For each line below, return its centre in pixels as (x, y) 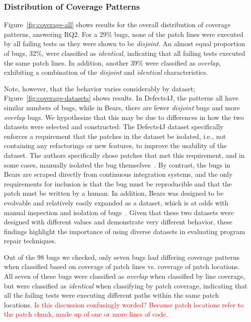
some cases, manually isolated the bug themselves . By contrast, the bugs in (117, 164)
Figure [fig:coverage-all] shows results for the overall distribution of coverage (117, 25)
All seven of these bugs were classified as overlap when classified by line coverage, (125, 276)
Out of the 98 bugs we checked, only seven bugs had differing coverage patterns (122, 257)
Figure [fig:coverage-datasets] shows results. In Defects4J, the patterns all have (121, 98)
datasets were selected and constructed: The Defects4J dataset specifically (114, 127)
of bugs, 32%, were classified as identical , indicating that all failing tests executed (125, 53)
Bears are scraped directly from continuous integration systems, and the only (118, 174)
